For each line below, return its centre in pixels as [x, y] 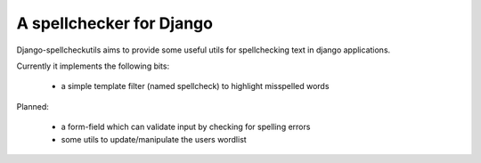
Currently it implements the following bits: [93, 66]
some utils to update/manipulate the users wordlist [154, 139]
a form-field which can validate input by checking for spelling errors [186, 127]
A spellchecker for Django [115, 23]
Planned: [33, 106]
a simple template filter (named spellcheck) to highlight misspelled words [195, 86]
